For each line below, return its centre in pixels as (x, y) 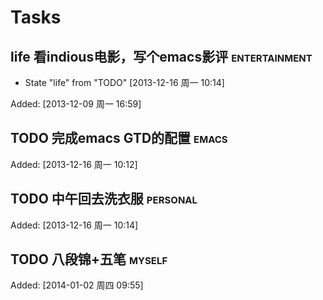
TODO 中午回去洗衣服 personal (104, 199)
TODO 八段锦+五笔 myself (89, 259)
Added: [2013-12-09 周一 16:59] (76, 104)
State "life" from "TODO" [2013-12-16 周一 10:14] (124, 82)
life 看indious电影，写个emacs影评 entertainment (161, 56)
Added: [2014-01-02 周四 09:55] (77, 285)
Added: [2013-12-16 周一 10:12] (74, 164)
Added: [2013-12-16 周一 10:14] (74, 225)
